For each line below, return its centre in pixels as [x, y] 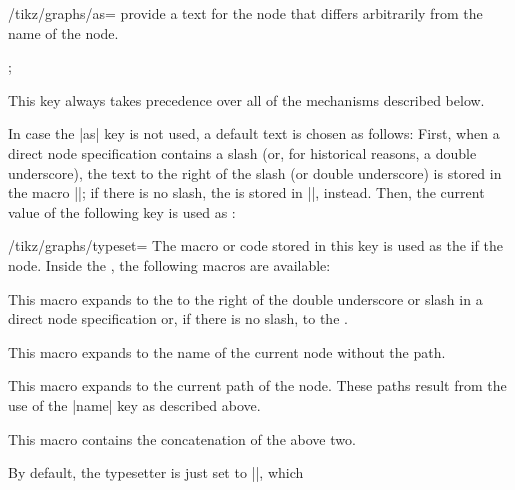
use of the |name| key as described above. [134, 404]
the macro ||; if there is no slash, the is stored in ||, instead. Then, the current [246, 192]
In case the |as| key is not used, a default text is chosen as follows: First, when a [254, 133]
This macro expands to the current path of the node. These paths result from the [257, 385]
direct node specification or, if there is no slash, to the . [178, 318]
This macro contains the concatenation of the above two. [182, 438]
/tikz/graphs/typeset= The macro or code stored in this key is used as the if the [255, 245]
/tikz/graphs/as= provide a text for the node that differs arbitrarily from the [245, 13]
